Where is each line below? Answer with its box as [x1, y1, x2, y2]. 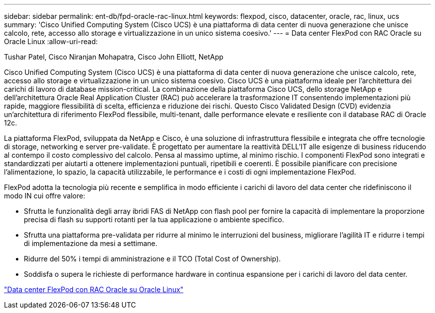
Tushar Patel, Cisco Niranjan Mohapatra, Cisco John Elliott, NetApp [4, 53, 223, 61]
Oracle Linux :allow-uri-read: [4, 37, 98, 46]
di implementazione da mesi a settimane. [24, 239, 157, 248]
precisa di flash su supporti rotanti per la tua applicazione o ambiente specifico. [24, 215, 284, 224]
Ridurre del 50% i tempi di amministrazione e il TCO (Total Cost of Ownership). [24, 254, 281, 263]
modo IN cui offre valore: [4, 191, 85, 200]
